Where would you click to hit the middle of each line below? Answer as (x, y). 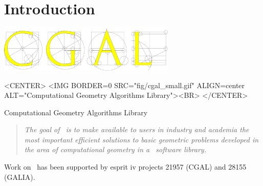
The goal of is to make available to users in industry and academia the (137, 129)
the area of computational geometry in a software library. (115, 149)
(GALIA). (20, 177)
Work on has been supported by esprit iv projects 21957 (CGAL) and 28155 (125, 167)
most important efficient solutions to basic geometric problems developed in (141, 139)
